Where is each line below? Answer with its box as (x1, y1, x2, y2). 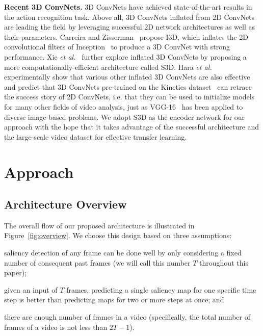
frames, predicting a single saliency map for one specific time (66, 284, 256, 295)
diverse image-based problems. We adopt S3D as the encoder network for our (4, 111, 245, 122)
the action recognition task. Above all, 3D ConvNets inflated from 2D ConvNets (4, 11, 255, 22)
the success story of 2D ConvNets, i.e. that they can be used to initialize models (4, 91, 255, 102)
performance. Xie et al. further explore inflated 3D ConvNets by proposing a (4, 51, 247, 62)
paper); (4, 267, 27, 278)
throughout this (199, 257, 248, 268)
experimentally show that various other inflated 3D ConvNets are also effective (4, 71, 250, 82)
